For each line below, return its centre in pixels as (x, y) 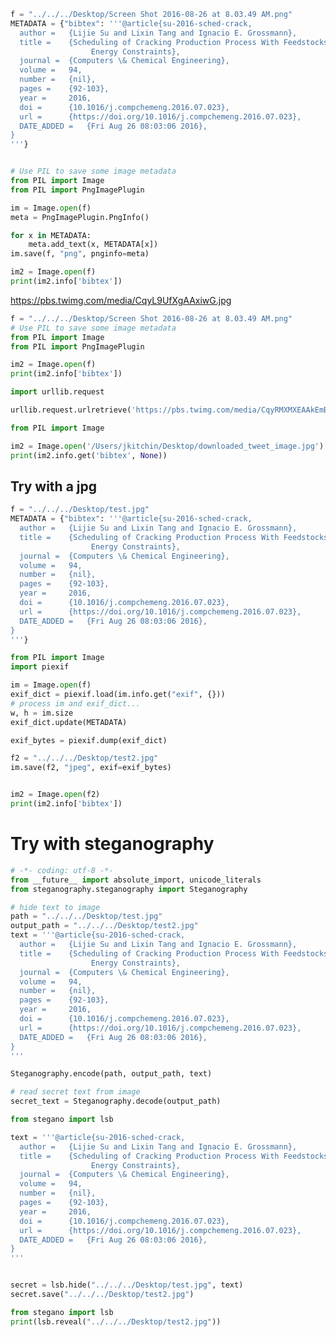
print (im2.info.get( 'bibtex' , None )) (89, 455)
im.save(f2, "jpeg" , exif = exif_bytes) (91, 768)
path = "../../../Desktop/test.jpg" (86, 916)
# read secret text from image (75, 1092)
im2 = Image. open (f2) (55, 795)
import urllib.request (57, 392)
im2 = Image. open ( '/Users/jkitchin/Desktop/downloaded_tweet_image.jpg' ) (167, 446)
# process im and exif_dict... (75, 703)
